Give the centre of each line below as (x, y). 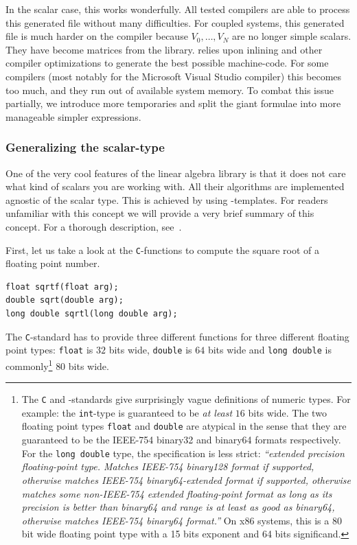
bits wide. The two (287, 412)
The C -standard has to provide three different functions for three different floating (177, 336)
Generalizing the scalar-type (85, 147)
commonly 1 (29, 364)
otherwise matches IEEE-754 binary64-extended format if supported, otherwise (186, 479)
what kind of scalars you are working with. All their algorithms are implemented (175, 186)
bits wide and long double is (269, 350)
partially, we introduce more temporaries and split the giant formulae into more (173, 103)
